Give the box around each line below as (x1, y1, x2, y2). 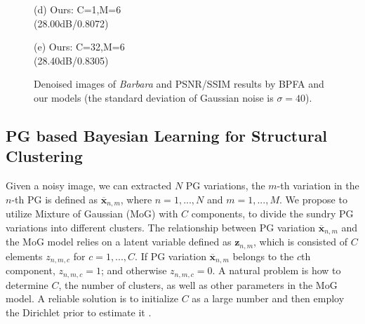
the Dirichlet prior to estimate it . (6, 304, 152, 319)
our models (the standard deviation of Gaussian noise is (34, 90, 274, 104)
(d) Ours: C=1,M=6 (34, 2, 121, 16)
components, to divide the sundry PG (191, 206, 354, 221)
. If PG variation (135, 248, 206, 263)
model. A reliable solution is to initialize (6, 291, 178, 306)
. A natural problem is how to (212, 263, 341, 278)
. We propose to (279, 191, 347, 206)
